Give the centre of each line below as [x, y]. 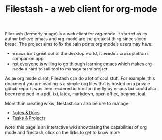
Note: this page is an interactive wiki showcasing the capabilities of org [76, 127]
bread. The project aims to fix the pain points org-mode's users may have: [79, 44]
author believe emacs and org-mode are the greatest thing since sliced [76, 39]
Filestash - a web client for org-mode [81, 9]
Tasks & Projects [29, 118]
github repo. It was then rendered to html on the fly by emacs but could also [81, 89]
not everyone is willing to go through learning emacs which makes [78, 64]
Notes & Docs [26, 113]
